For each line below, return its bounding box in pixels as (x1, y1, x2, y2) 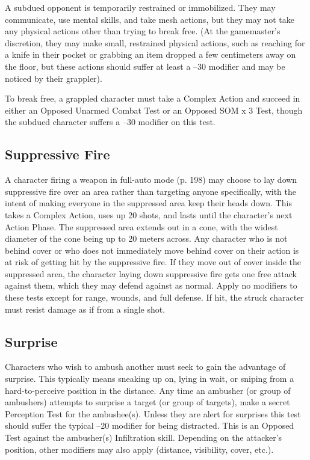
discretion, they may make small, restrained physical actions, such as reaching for (5, 36, 305, 49)
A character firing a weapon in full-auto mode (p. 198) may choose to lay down (5, 173, 297, 186)
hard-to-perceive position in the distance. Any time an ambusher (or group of (5, 384, 291, 396)
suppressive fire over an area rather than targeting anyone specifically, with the (5, 185, 296, 197)
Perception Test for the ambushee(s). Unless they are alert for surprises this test (5, 407, 301, 420)
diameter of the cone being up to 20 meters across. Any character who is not (5, 232, 288, 245)
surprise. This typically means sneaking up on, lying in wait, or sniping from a (5, 372, 294, 385)
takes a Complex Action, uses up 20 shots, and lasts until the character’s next (5, 208, 293, 221)
